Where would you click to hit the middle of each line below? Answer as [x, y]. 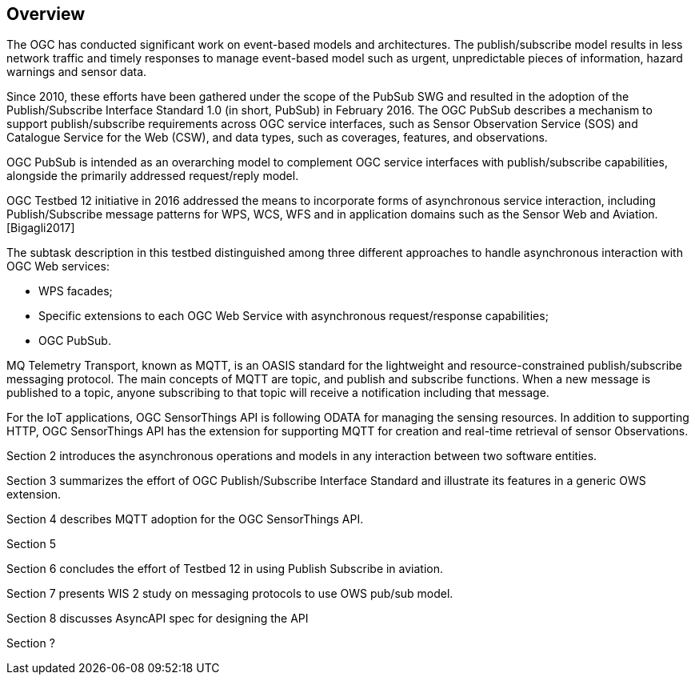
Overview [46, 14]
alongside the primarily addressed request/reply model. [153, 176]
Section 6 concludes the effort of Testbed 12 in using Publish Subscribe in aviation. [225, 569]
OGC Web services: [58, 266]
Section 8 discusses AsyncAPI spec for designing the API [158, 619]
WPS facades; [76, 291]
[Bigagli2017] [41, 228]
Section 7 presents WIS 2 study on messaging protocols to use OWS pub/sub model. [230, 594]
